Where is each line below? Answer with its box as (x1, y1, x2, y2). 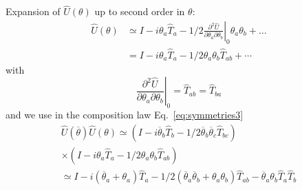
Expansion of (6, 4, 61, 19)
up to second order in (94, 4, 185, 19)
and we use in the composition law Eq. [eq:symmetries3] (6, 107, 244, 122)
